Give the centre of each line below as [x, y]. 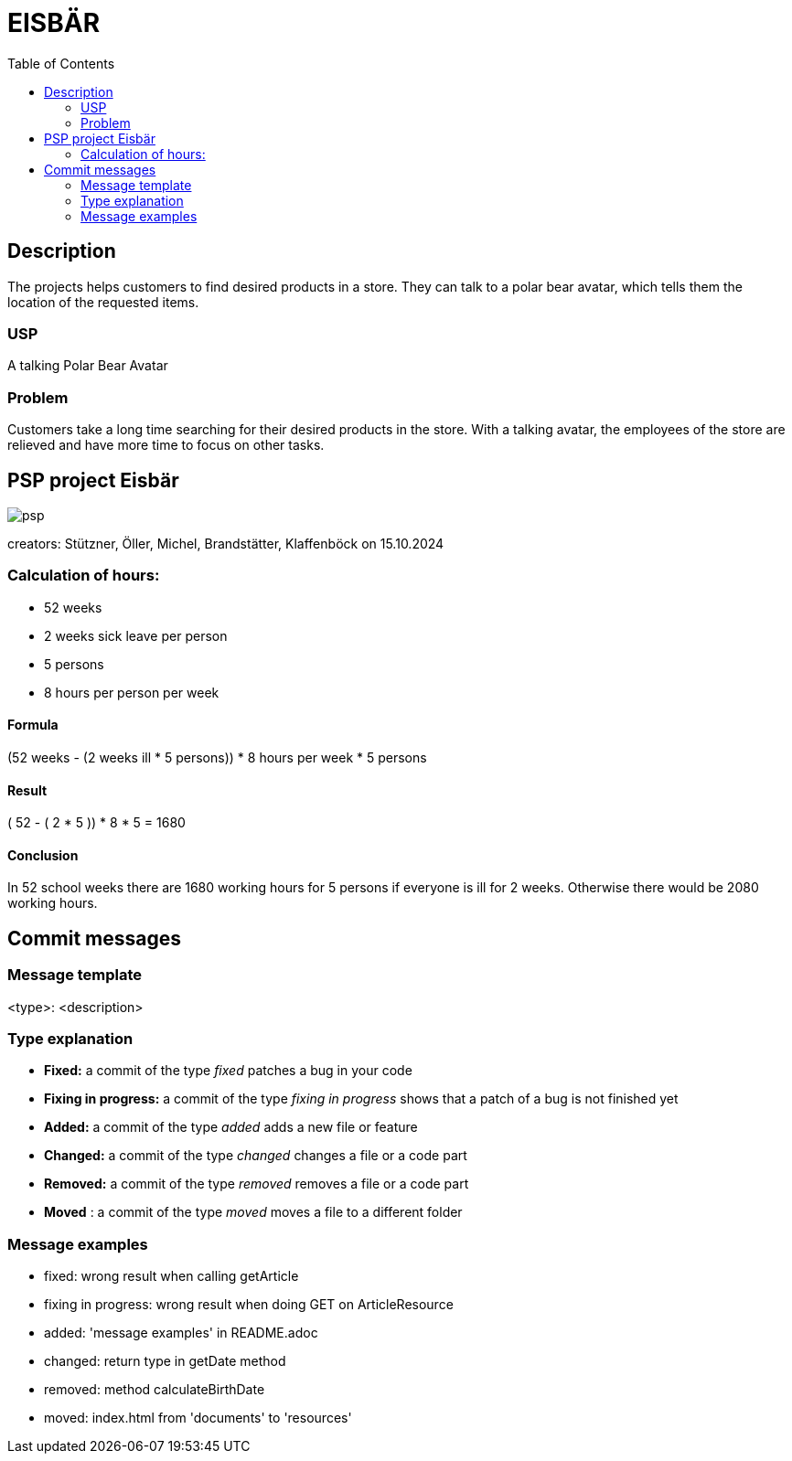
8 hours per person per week [132, 692]
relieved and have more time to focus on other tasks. [166, 445]
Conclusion [43, 855]
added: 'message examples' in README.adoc [181, 1333]
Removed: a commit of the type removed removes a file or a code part [257, 1184]
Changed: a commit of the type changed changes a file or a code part [256, 1156]
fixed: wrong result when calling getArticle [171, 1276]
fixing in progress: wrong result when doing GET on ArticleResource [249, 1305]
